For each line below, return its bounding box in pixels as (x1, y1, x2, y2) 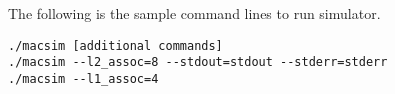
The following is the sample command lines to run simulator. (8, 3, 381, 23)
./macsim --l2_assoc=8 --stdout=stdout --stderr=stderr (8, 55, 388, 70)
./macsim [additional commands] (8, 38, 223, 53)
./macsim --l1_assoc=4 (8, 71, 159, 86)
